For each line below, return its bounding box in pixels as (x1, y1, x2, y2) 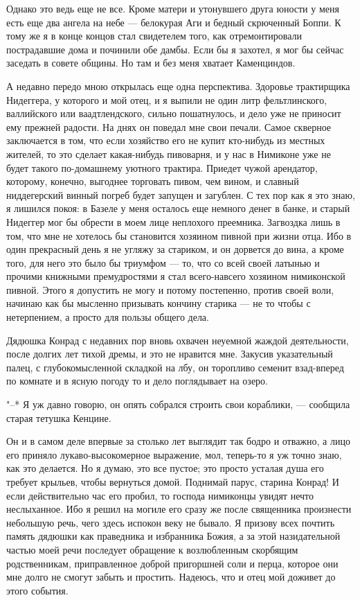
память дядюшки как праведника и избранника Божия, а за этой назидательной (6, 529, 341, 543)
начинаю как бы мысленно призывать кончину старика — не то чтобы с (6, 296, 311, 310)
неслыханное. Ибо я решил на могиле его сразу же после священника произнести (6, 502, 352, 516)
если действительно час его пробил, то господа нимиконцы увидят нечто (6, 488, 314, 502)
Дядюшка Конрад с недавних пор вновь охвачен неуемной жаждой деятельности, (6, 333, 349, 347)
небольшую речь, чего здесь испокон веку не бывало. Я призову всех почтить (6, 515, 335, 529)
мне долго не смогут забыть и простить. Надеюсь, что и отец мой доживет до (6, 570, 336, 584)
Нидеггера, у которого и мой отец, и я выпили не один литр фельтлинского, (6, 92, 327, 107)
